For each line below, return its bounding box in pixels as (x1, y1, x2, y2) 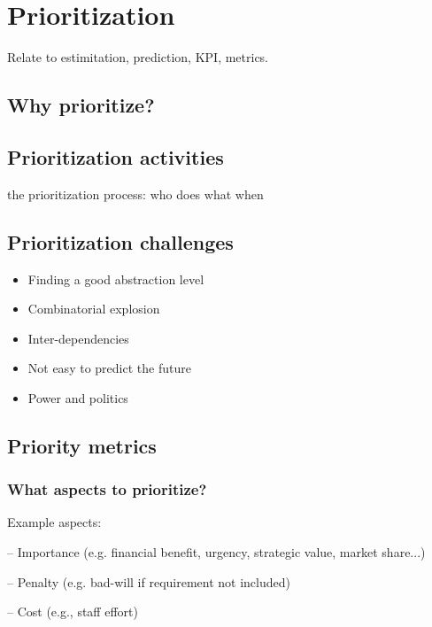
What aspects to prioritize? (7, 478, 207, 500)
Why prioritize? (7, 91, 155, 119)
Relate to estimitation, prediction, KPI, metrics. (7, 48, 269, 66)
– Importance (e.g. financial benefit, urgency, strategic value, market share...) (7, 543, 426, 561)
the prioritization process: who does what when (7, 184, 264, 203)
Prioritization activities (7, 143, 224, 170)
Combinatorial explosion (27, 299, 160, 318)
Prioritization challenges (7, 228, 234, 255)
